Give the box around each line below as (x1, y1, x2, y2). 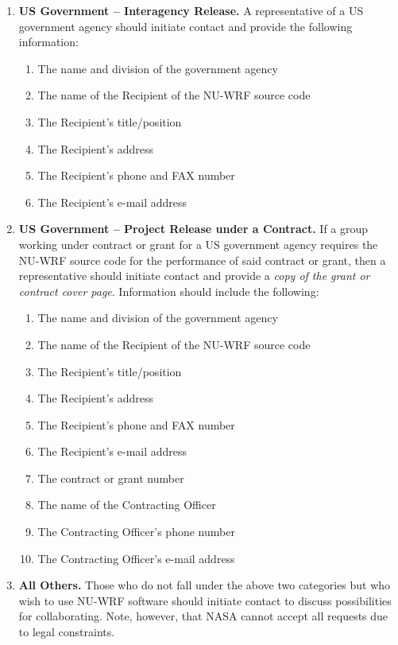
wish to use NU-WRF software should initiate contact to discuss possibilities (18, 592, 392, 608)
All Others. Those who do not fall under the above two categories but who (18, 577, 391, 593)
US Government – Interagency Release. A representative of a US (18, 2, 364, 18)
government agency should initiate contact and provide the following (18, 17, 353, 34)
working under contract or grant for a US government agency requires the (18, 235, 378, 252)
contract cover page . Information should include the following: (18, 282, 319, 299)
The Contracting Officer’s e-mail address (37, 550, 235, 566)
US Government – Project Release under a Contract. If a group (18, 220, 369, 237)
